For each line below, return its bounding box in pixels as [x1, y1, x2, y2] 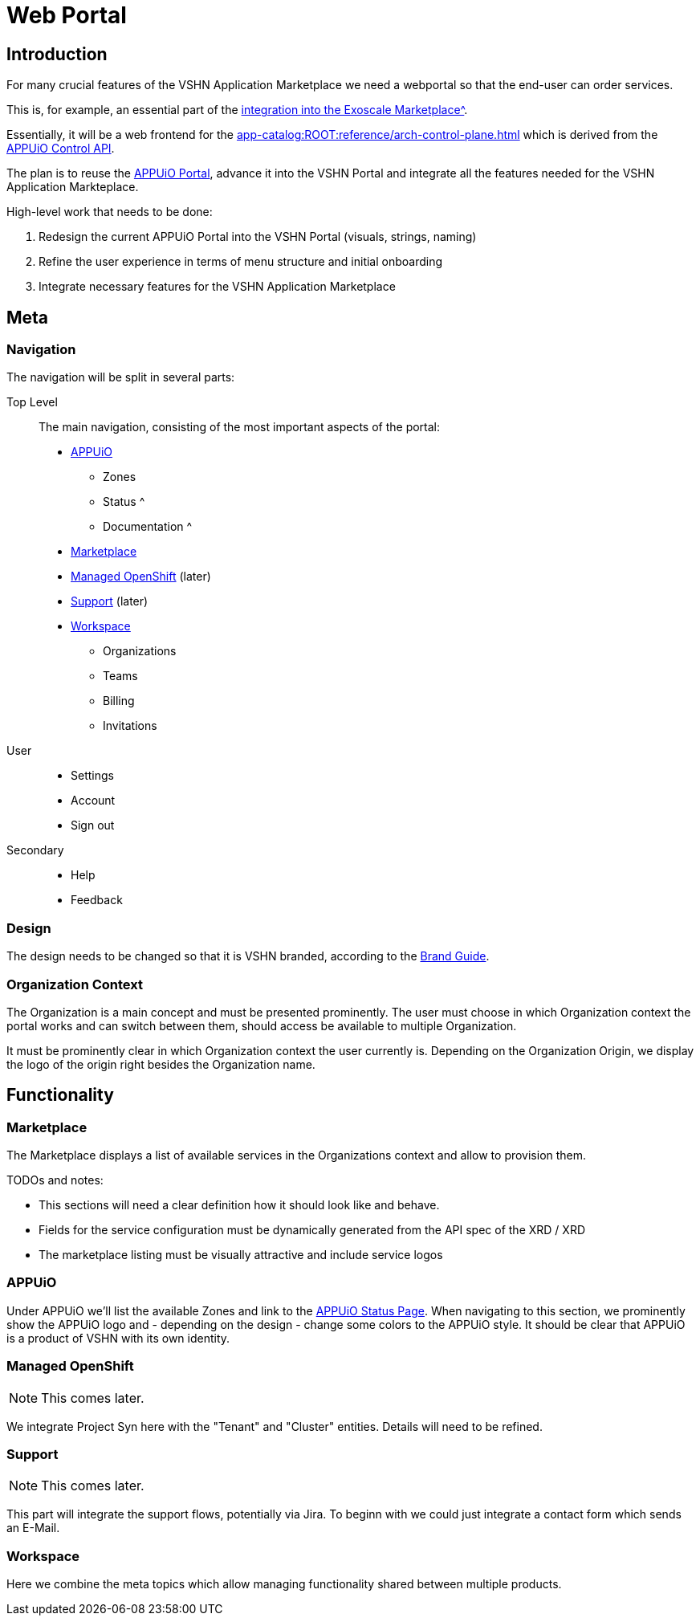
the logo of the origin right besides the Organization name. [6, 1057, 315, 1071]
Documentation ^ [103, 520, 193, 534]
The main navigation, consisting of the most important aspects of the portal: [39, 420, 441, 434]
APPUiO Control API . [6, 141, 115, 156]
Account [71, 793, 116, 808]
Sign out [71, 818, 115, 833]
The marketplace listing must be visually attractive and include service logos [39, 1248, 443, 1262]
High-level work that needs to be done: [6, 205, 213, 219]
